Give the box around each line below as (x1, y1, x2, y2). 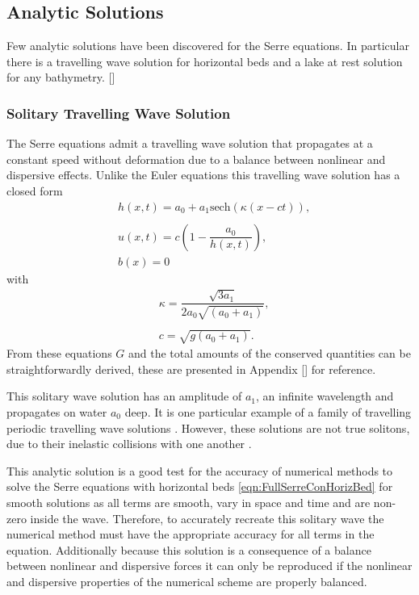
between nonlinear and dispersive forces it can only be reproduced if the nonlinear (6, 557, 413, 574)
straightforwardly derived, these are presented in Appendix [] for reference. (6, 360, 376, 377)
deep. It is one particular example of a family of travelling (124, 403, 412, 420)
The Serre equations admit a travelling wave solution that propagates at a (6, 135, 373, 152)
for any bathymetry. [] (6, 69, 115, 86)
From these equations (6, 345, 112, 362)
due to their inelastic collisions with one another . (6, 435, 252, 452)
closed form (6, 182, 63, 199)
